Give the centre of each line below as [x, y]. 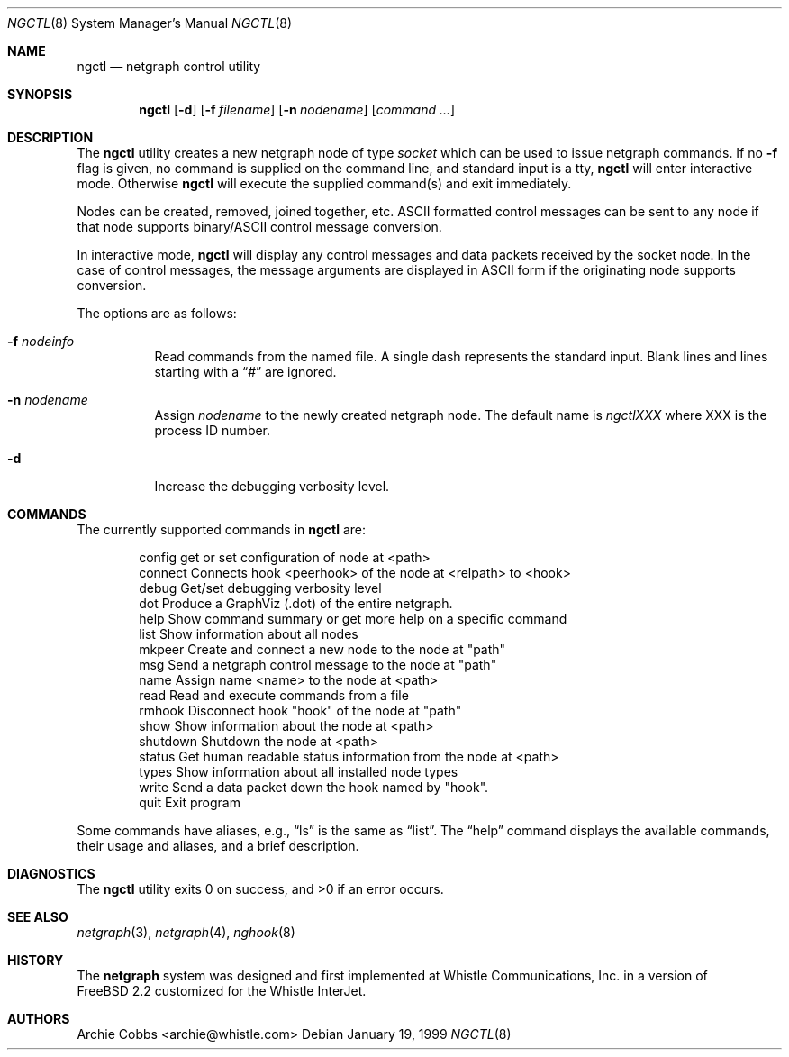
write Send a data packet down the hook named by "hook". [314, 787]
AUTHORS [39, 1019]
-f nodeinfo [41, 341]
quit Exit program [190, 802]
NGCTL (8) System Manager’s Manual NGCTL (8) [150, 23]
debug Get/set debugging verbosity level [260, 588]
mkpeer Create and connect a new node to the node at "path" [322, 649]
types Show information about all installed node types [299, 772]
